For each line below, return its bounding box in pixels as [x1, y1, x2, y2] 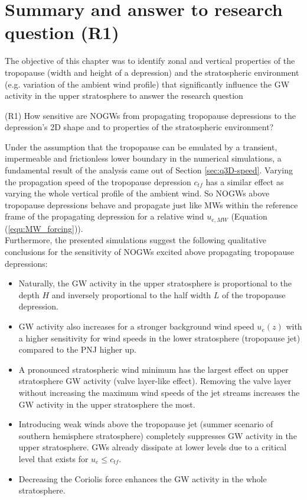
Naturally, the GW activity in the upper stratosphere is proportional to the [18, 277, 292, 289]
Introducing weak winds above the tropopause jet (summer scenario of [18, 418, 273, 430]
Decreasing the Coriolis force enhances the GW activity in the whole [18, 472, 267, 485]
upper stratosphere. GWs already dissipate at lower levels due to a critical [18, 441, 287, 453]
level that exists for [18, 452, 89, 464]
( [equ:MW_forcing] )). [5, 222, 83, 234]
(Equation [231, 210, 267, 222]
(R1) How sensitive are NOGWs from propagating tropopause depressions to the [5, 109, 296, 121]
